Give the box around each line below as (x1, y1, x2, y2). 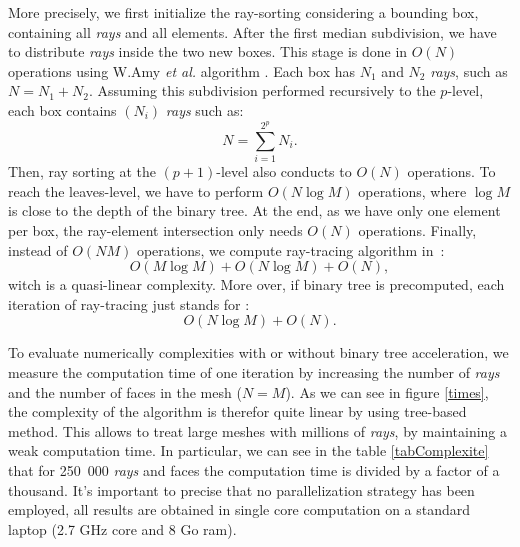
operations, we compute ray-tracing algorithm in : (136, 239, 445, 260)
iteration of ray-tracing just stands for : (8, 293, 250, 314)
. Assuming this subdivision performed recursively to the (88, 80, 436, 101)
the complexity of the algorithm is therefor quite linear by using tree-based (8, 401, 467, 422)
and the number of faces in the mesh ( (8, 381, 242, 402)
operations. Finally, (358, 220, 477, 241)
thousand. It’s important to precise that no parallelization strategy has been (8, 479, 475, 500)
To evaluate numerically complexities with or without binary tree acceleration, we (8, 342, 509, 363)
